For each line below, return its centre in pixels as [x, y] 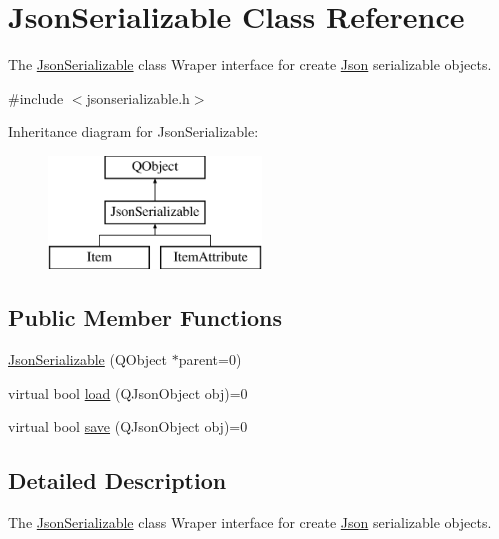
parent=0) [210, 359]
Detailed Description [117, 480]
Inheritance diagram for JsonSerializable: [133, 131]
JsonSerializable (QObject [88, 359]
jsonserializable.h [138, 97]
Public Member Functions [145, 317]
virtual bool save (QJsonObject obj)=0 [128, 426]
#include [36, 97]
